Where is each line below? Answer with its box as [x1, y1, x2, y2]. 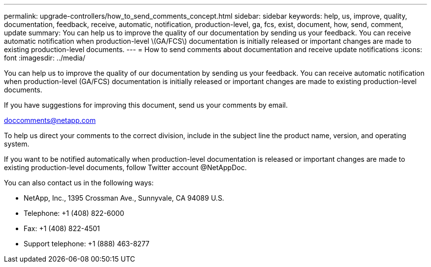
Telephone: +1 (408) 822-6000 [24, 209, 124, 217]
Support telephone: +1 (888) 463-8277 [24, 239, 150, 248]
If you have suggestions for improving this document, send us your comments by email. [4, 101, 288, 109]
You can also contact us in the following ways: [4, 178, 154, 187]
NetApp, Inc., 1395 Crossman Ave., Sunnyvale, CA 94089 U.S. [24, 194, 224, 202]
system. [4, 140, 30, 148]
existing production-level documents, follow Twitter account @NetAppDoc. [4, 163, 247, 172]
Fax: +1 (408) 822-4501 [24, 224, 100, 233]
